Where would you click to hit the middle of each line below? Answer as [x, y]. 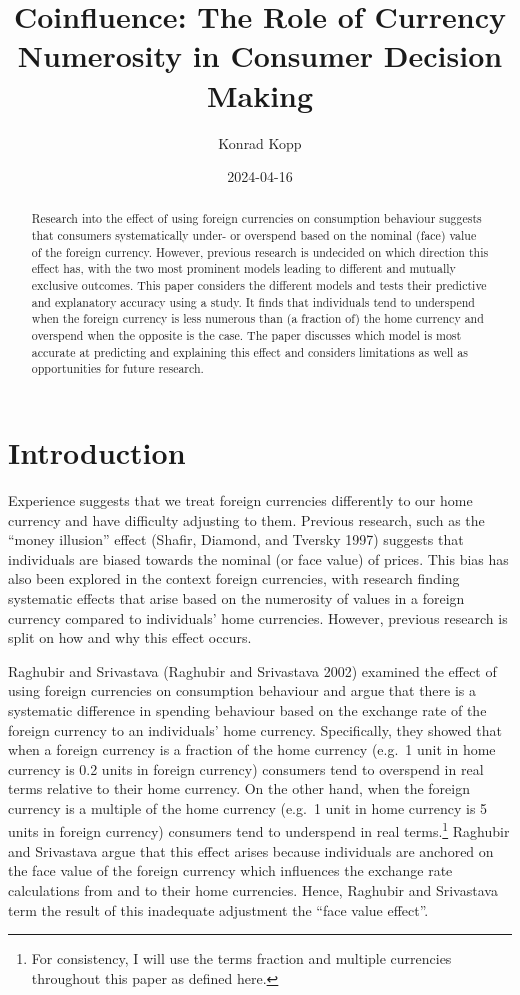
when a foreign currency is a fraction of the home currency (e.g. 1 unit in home [252, 749]
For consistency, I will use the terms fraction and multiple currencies [241, 958]
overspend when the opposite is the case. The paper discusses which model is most [246, 335]
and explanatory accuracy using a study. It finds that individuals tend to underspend [253, 301]
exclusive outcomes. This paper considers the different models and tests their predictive [259, 285]
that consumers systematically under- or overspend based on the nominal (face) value [254, 235]
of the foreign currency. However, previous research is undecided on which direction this [260, 251]
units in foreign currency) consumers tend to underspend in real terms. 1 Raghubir [259, 830]
